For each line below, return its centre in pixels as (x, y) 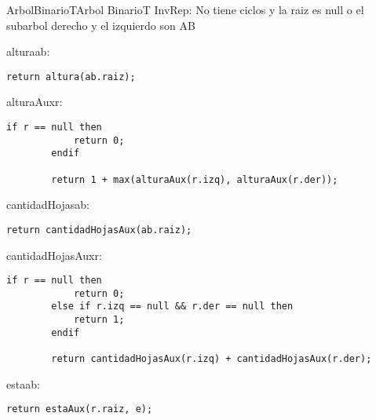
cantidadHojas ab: (48, 205)
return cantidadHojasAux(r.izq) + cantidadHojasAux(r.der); (212, 359)
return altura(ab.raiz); (71, 77)
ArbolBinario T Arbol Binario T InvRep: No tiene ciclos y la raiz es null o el (185, 9)
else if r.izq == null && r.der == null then (172, 307)
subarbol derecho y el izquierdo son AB (101, 25)
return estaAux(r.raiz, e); (80, 409)
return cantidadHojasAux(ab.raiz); (99, 230)
